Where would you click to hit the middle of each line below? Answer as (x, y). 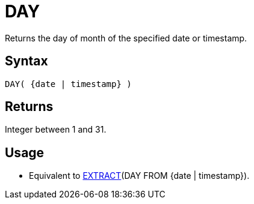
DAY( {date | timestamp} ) (68, 84)
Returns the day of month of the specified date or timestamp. (126, 38)
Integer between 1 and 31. (56, 130)
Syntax (26, 61)
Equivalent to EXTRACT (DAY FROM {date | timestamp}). (139, 176)
